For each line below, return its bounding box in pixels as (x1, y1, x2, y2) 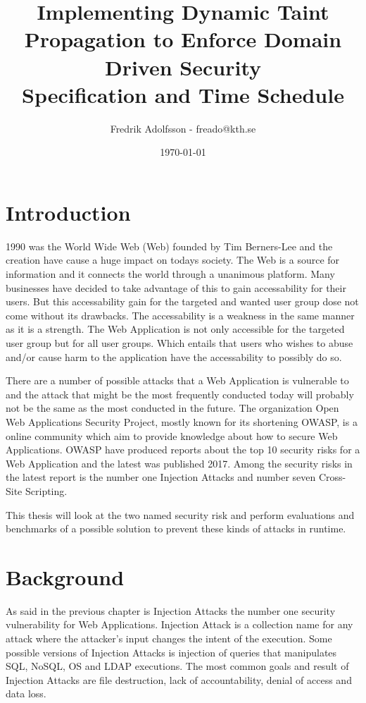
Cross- (318, 470, 346, 484)
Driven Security (104, 52, 262, 81)
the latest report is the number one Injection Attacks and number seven (6, 470, 316, 484)
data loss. (6, 686, 46, 701)
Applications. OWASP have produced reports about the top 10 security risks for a (6, 442, 360, 457)
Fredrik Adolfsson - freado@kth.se (110, 121, 256, 135)
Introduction (6, 197, 131, 226)
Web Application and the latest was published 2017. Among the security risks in (6, 456, 353, 470)
